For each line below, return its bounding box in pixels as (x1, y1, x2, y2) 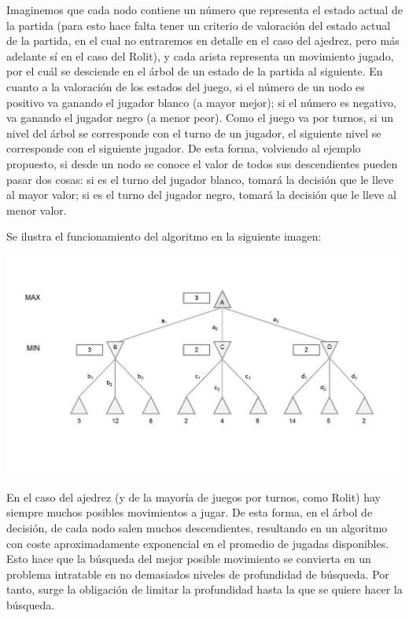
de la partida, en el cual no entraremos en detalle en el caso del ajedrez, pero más (6, 32, 400, 49)
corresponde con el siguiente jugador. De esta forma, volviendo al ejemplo (6, 140, 361, 156)
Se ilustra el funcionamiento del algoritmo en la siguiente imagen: (6, 228, 322, 245)
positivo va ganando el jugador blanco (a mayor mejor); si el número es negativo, (6, 94, 396, 110)
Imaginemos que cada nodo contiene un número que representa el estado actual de (6, 2, 403, 17)
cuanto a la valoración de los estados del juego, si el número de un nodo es (6, 78, 365, 94)
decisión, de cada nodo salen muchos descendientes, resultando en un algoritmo (6, 520, 388, 536)
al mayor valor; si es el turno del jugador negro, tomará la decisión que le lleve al (6, 186, 396, 203)
